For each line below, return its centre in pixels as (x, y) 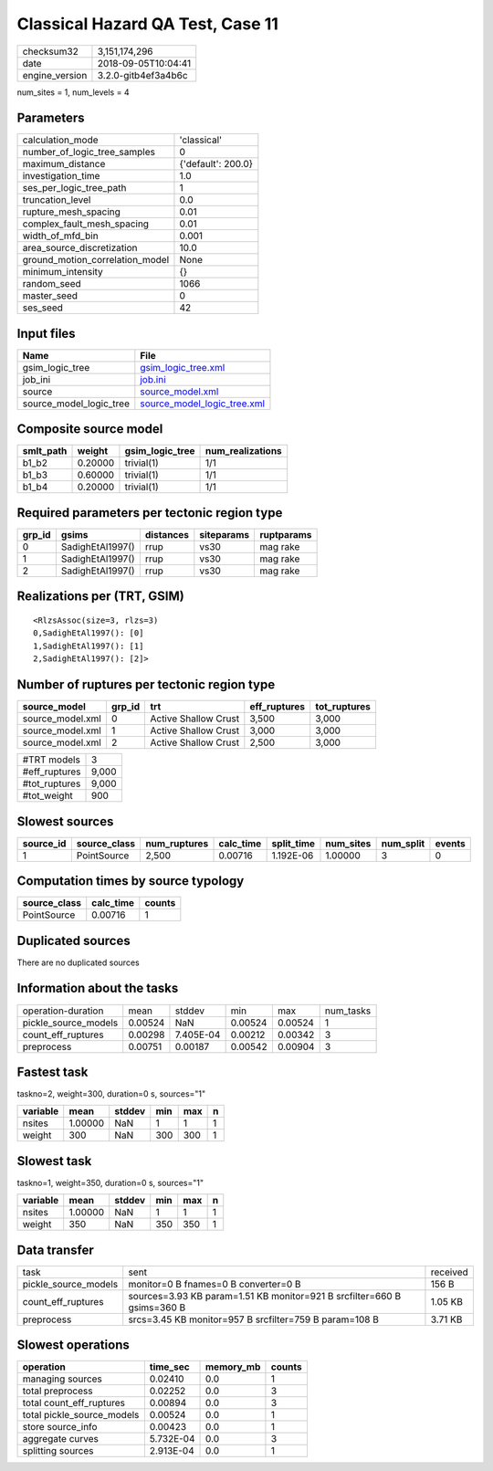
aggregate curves (61, 1439)
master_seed (50, 296)
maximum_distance (64, 164)
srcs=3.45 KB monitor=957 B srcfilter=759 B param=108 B (253, 1319)
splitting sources (58, 1451)
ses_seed (43, 308)
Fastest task (52, 1072)
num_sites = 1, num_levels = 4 (73, 92)
